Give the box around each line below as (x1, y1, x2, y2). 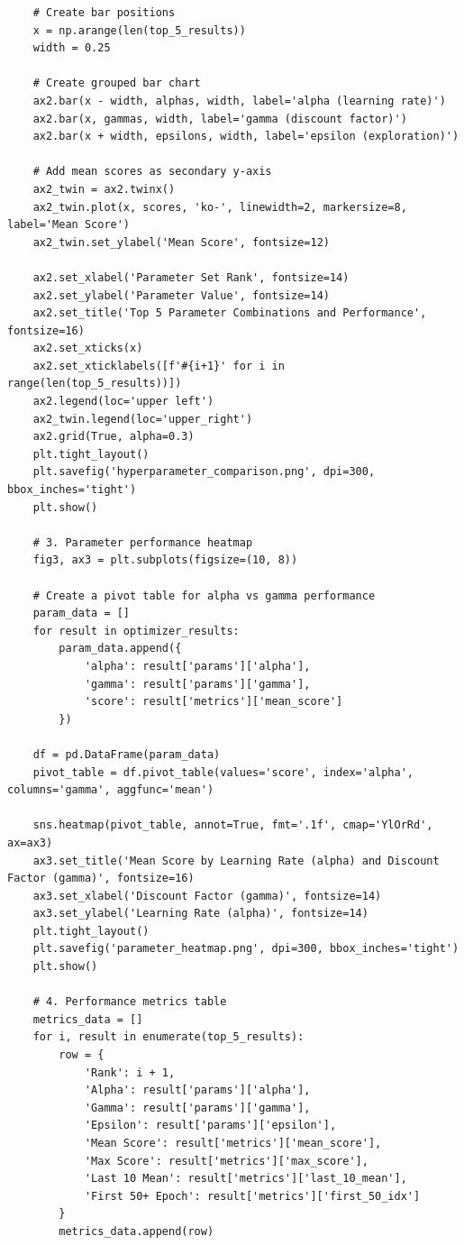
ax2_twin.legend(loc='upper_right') (32, 412, 253, 426)
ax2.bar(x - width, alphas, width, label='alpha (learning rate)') (32, 94, 446, 107)
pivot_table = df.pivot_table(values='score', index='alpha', (32, 765, 414, 779)
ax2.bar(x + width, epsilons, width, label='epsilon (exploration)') (32, 130, 459, 143)
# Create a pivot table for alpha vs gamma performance (32, 589, 376, 602)
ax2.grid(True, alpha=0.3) (32, 430, 195, 444)
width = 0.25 (32, 41, 111, 55)
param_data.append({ (59, 642, 182, 655)
